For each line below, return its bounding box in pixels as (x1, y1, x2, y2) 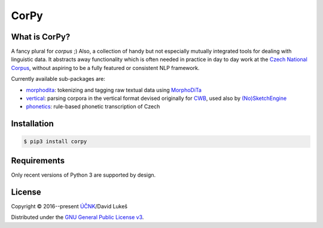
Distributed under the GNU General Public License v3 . (11, 214, 144, 221)
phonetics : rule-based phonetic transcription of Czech (26, 103, 160, 110)
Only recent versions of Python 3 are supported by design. (11, 171, 156, 178)
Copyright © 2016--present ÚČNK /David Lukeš (11, 202, 128, 209)
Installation (11, 118, 54, 129)
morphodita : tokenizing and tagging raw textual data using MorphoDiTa (26, 86, 202, 93)
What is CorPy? (11, 32, 71, 42)
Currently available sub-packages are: (11, 75, 106, 83)
